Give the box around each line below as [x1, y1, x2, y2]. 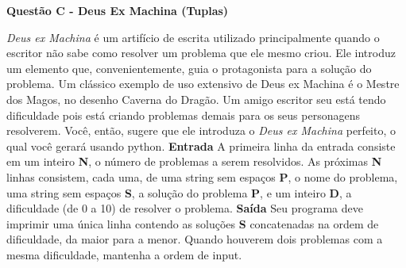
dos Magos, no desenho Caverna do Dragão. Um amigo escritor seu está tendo [6, 90, 386, 107]
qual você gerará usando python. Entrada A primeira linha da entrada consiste [6, 137, 396, 154]
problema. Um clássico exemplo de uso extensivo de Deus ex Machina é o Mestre [6, 75, 400, 92]
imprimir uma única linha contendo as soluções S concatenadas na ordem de [6, 215, 379, 232]
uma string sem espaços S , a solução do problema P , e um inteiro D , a [6, 184, 352, 201]
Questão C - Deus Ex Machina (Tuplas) [6, 2, 229, 18]
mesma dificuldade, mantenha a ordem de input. [6, 246, 242, 262]
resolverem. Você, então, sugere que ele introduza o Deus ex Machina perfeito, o [6, 122, 396, 139]
